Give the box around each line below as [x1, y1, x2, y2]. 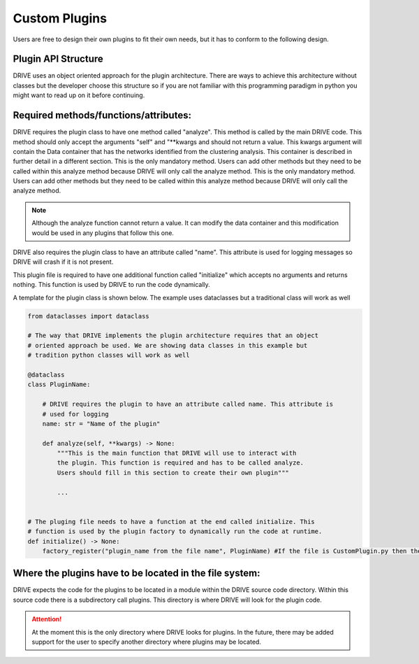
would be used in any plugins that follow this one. [31, 228, 175, 237]
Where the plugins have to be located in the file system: [13, 567, 260, 579]
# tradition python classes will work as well [27, 351, 190, 360]
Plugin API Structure [13, 53, 104, 65]
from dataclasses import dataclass [27, 312, 149, 320]
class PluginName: [27, 381, 91, 388]
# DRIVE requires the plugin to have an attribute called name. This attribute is [42, 400, 334, 409]
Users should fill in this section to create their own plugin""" [57, 469, 290, 476]
